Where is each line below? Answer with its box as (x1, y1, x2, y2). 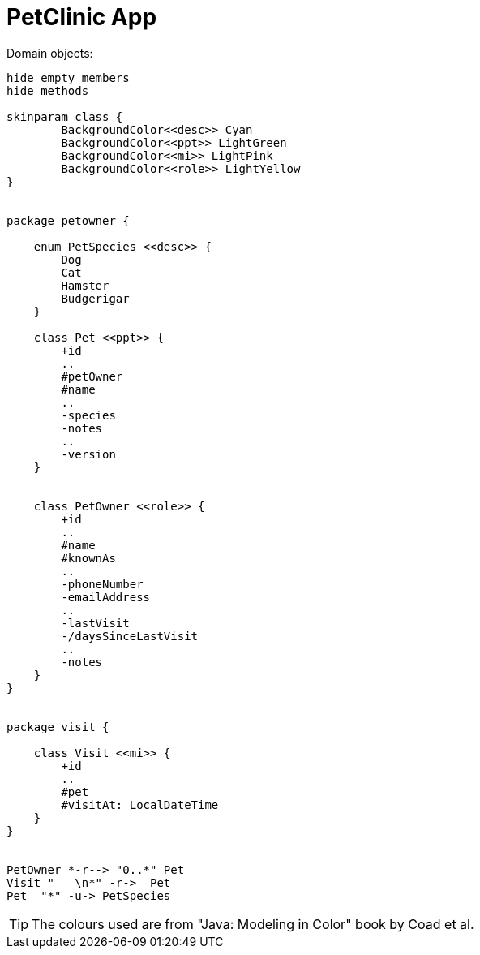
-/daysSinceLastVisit (61, 629, 199, 643)
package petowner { (6, 213, 130, 227)
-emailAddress (61, 590, 151, 604)
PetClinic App (6, 3, 157, 31)
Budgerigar (61, 291, 130, 305)
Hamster (61, 278, 109, 292)
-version (61, 447, 116, 461)
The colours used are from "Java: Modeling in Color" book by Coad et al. (32, 915, 474, 932)
